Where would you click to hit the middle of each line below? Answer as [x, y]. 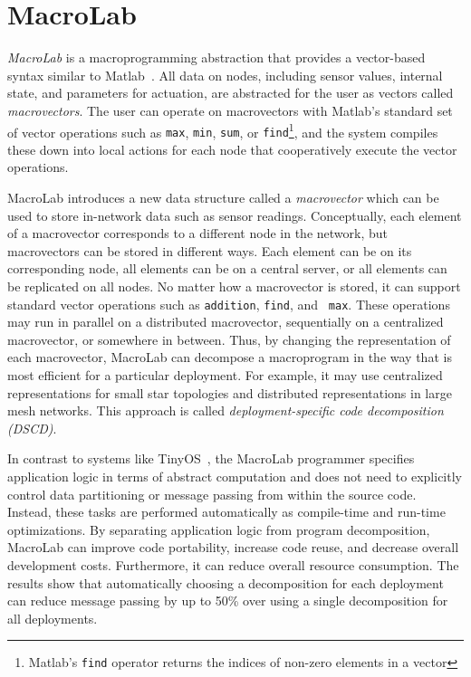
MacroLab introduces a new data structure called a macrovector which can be [223, 197]
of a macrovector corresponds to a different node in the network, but [197, 233]
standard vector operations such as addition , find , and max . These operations [229, 304]
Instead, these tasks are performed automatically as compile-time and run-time [226, 512]
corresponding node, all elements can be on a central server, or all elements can [227, 268]
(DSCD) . [32, 428]
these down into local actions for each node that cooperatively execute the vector [232, 149]
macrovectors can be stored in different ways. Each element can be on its [210, 250]
